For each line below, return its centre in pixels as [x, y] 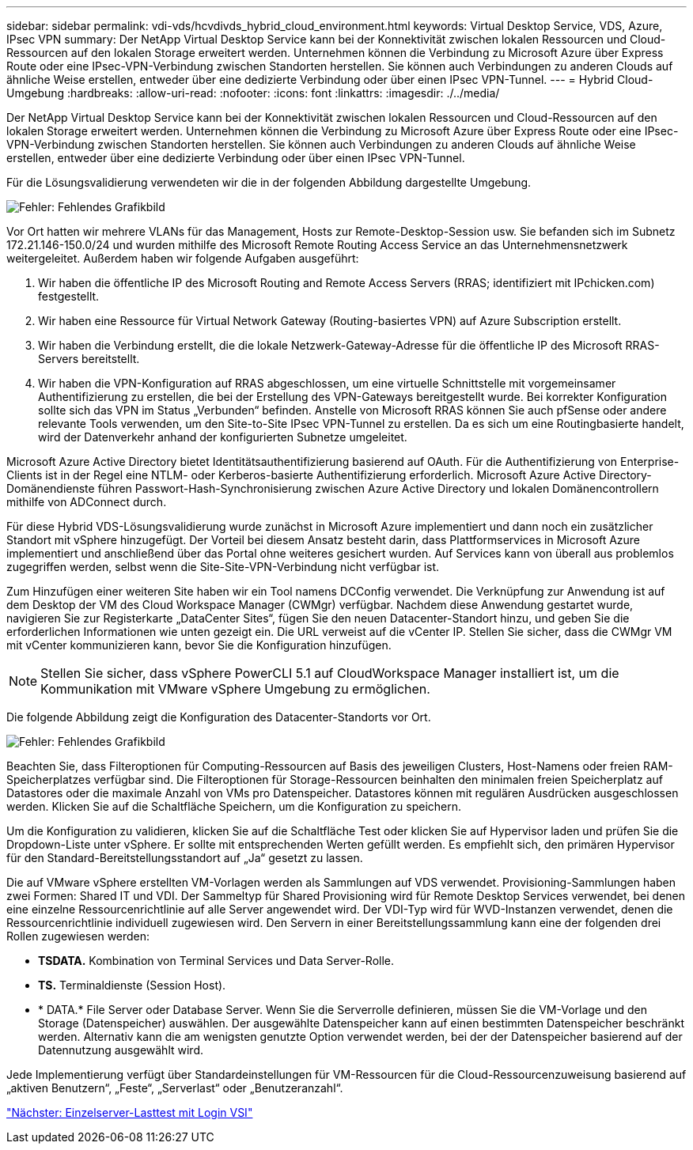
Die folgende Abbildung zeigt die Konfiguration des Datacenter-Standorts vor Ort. [219, 717]
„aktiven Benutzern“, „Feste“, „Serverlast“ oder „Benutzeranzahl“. [175, 1088]
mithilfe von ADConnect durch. [87, 502]
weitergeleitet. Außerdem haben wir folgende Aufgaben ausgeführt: [183, 258]
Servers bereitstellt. [89, 359]
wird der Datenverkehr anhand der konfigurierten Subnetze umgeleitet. [223, 437]
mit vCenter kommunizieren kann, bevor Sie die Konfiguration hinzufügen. [199, 645]
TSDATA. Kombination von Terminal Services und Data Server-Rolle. [216, 961]
